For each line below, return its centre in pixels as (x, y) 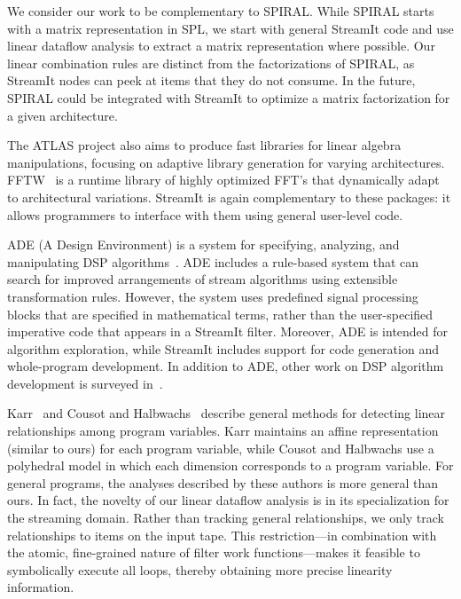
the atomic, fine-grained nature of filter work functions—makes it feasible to (214, 552)
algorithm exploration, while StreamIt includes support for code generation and (223, 348)
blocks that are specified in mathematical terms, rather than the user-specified (220, 314)
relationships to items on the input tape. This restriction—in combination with (222, 535)
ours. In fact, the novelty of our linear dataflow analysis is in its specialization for (228, 500)
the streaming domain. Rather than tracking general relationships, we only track (226, 518)
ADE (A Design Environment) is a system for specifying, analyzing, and (203, 244)
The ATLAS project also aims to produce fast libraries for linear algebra (204, 145)
